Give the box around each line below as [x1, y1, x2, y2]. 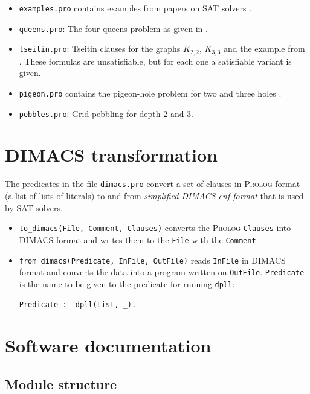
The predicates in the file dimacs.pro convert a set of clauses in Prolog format [5, 177, 300, 190]
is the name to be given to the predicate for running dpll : [19, 277, 235, 290]
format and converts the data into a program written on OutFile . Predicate [19, 265, 305, 278]
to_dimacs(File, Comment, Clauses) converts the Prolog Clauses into [19, 221, 291, 234]
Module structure [5, 374, 117, 393]
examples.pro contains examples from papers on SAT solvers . [19, 2, 252, 14]
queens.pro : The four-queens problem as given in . [19, 22, 208, 34]
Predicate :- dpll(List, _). [19, 300, 137, 309]
